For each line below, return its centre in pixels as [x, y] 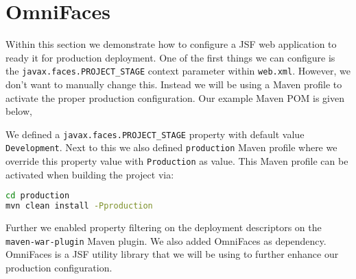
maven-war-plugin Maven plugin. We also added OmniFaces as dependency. [166, 240]
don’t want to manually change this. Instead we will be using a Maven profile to [174, 84]
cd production [38, 196]
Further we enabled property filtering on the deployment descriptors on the [164, 227]
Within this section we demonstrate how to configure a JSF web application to [171, 44]
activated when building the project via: [90, 174]
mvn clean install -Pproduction [79, 206]
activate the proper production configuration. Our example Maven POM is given [175, 97]
